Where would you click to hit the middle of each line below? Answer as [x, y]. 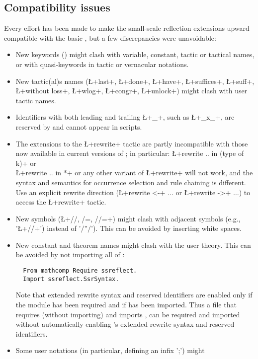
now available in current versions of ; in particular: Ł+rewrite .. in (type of [130, 153]
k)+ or [26, 163]
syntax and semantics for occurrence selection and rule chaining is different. [131, 182]
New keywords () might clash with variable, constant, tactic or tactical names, [135, 54]
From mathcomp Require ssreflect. [80, 271]
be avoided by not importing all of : [70, 254]
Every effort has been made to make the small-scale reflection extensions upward [127, 28]
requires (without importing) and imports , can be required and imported [128, 314]
